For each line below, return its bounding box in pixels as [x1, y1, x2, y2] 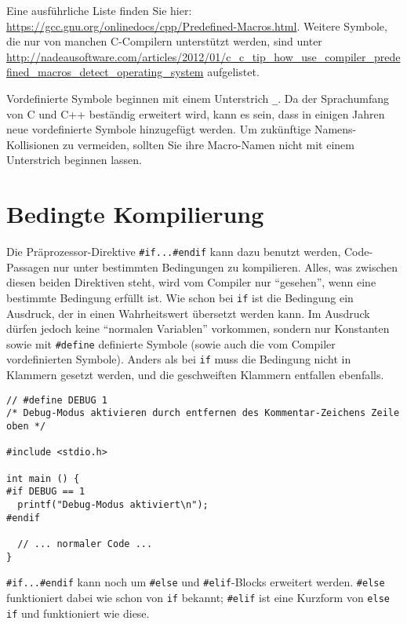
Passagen [6, 258, 50, 275]
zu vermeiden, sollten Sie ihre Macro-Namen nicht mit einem [63, 136, 354, 152]
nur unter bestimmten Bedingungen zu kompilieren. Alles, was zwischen [53, 258, 398, 275]
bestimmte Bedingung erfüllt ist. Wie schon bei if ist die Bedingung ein [6, 289, 354, 305]
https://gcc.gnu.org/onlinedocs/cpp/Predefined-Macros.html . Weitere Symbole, [6, 17, 387, 34]
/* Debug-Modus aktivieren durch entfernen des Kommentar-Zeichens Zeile [6, 407, 400, 419]
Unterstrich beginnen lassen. [6, 151, 142, 168]
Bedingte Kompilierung [6, 198, 264, 230]
